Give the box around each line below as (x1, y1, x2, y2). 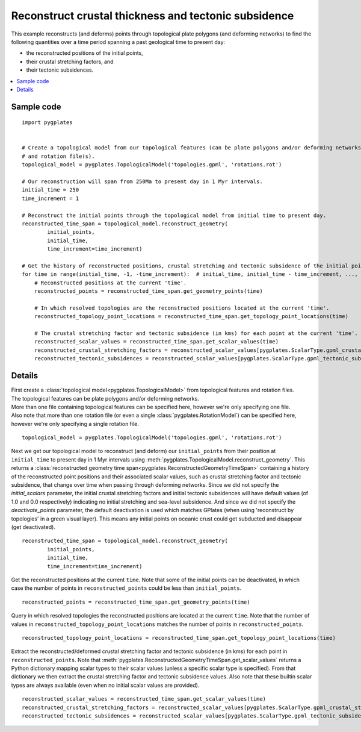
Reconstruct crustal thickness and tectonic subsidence (11, 9, 294, 22)
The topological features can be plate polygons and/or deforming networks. (11, 395, 200, 402)
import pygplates (22, 119, 73, 126)
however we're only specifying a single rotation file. (11, 420, 140, 427)
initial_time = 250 (22, 187, 79, 193)
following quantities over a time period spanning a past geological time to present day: (11, 38, 226, 45)
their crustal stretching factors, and (26, 58, 114, 65)
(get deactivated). (11, 524, 55, 530)
